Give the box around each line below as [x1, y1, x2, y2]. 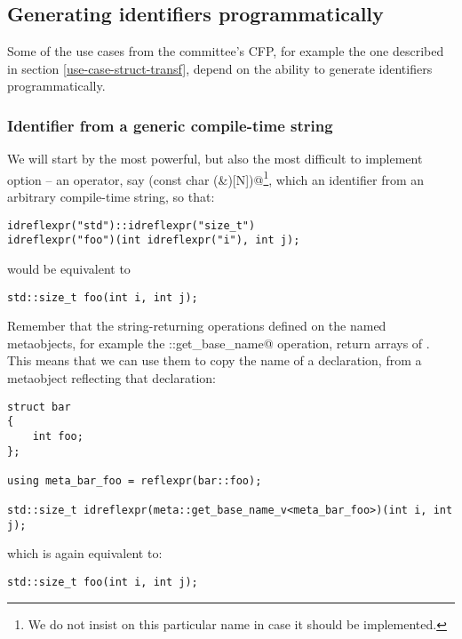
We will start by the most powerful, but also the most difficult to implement [7, 149, 423, 168]
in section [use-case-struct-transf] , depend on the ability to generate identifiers [7, 59, 433, 77]
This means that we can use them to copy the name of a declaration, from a [7, 351, 422, 370]
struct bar [7, 400, 71, 413]
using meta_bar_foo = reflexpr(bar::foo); [7, 474, 262, 487]
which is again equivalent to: [7, 544, 163, 563]
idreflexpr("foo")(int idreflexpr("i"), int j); [7, 234, 300, 247]
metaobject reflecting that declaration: [7, 368, 216, 387]
